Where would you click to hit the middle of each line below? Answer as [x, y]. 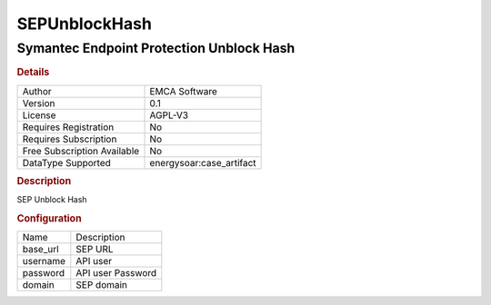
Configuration [49, 219]
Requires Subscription [70, 139]
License [39, 115]
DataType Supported [66, 162]
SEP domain [101, 285]
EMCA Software [184, 91]
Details [33, 73]
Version [39, 103]
